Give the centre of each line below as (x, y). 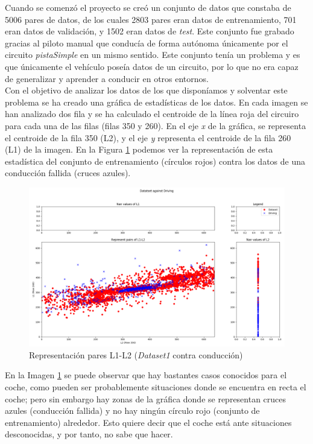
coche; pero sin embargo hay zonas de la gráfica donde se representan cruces (146, 398)
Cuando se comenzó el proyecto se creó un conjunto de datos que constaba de (148, 7)
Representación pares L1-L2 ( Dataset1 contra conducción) (136, 354)
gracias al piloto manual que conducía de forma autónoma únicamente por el (147, 43)
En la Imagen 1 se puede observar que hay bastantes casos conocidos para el (146, 375)
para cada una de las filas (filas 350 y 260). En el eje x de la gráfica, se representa (156, 125)
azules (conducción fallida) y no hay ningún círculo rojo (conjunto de (132, 411)
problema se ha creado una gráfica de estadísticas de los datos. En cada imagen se (156, 102)
